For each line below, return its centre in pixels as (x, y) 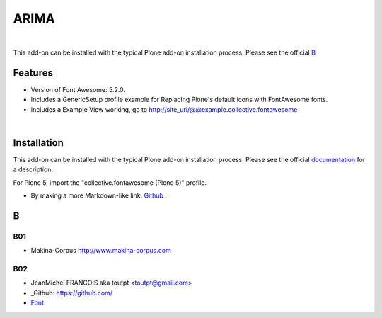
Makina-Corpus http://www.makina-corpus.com (101, 251)
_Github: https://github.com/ (72, 293)
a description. (33, 169)
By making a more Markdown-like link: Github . (99, 195)
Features (33, 73)
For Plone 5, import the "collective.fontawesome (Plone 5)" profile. (110, 182)
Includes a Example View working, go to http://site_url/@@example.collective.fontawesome (164, 109)
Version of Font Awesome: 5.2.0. (78, 89)
